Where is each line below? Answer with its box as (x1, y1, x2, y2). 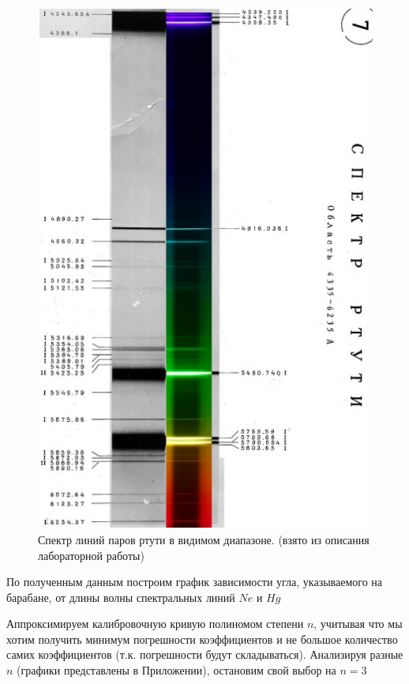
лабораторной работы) (38, 547, 144, 563)
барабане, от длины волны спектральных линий (6, 588, 235, 605)
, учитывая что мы (313, 615, 403, 632)
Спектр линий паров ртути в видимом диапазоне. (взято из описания (38, 531, 370, 547)
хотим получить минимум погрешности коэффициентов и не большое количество (6, 630, 398, 647)
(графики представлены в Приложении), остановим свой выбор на (17, 662, 336, 678)
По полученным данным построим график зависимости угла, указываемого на (6, 573, 383, 590)
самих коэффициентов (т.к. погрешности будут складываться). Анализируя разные (6, 646, 403, 663)
